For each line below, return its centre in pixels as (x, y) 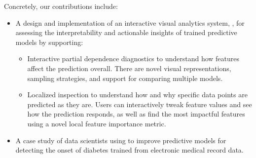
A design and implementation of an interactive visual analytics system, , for (130, 22)
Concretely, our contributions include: (61, 6)
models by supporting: (49, 42)
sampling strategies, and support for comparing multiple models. (125, 78)
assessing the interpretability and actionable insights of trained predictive (126, 32)
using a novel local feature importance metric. (97, 123)
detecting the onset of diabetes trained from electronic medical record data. (129, 150)
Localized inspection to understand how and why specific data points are (137, 95)
